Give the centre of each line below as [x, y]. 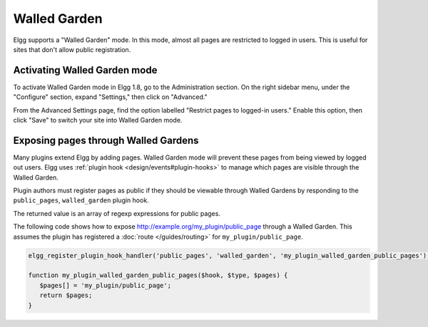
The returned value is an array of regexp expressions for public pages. [117, 213]
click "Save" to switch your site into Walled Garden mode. [98, 120]
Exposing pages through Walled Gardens [106, 140]
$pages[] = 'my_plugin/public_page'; [105, 285]
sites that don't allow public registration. [72, 49]
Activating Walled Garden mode [85, 70]
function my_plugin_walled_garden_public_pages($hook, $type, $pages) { [158, 275]
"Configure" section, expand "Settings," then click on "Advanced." [111, 97]
